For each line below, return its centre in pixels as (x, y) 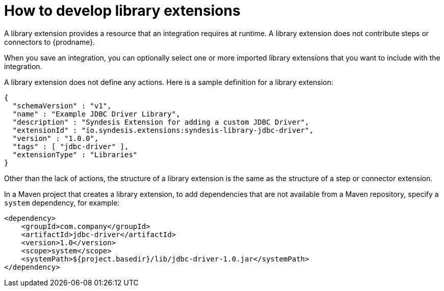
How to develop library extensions (122, 11)
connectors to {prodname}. (50, 42)
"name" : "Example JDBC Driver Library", (96, 114)
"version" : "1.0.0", (56, 138)
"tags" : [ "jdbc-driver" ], (71, 146)
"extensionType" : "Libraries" (75, 154)
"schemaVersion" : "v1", (62, 106)
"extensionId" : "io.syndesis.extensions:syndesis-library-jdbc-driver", (163, 130)
